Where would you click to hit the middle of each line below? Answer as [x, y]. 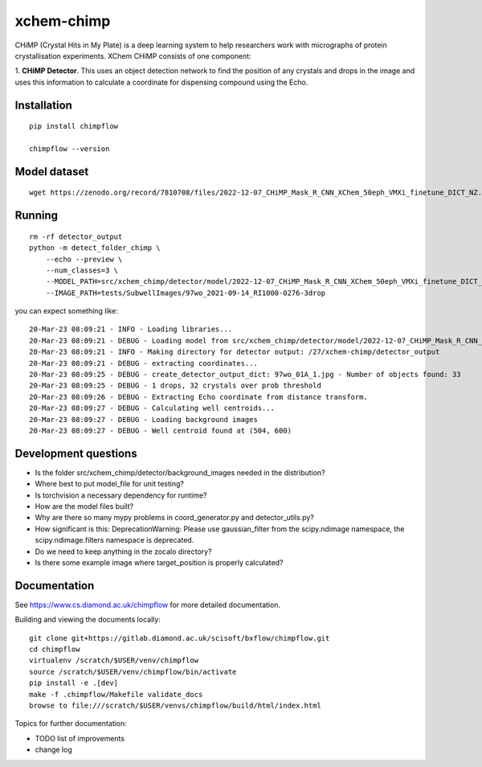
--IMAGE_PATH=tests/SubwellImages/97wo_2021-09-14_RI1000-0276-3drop [186, 293]
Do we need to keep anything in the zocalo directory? [123, 552]
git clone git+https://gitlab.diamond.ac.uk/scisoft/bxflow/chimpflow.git [180, 638]
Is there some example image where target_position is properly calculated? [159, 562]
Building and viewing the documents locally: [88, 620]
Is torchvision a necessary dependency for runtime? [121, 495]
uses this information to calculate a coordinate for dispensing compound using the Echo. [161, 82]
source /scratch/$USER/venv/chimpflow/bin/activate [133, 672]
